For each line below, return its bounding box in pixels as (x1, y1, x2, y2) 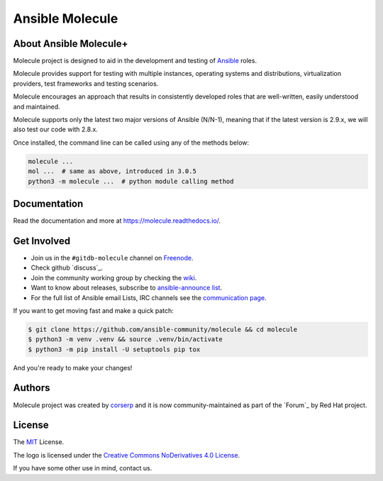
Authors (13, 382, 50, 394)
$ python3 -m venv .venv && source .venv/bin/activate (28, 336, 223, 343)
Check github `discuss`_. (30, 263, 103, 272)
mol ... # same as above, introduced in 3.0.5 (28, 167, 196, 175)
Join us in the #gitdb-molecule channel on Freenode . (30, 253, 194, 262)
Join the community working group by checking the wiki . (30, 273, 197, 282)
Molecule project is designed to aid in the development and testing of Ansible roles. (13, 57, 257, 65)
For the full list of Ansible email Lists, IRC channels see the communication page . (30, 293, 267, 302)
